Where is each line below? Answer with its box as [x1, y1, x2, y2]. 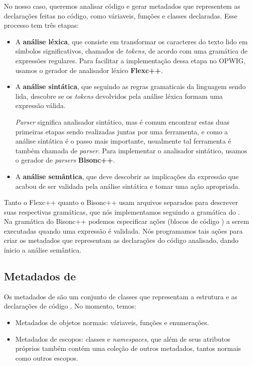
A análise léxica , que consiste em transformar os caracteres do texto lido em [15, 36, 248, 46]
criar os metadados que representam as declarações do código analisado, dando [4, 235, 239, 245]
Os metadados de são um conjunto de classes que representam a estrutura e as [4, 291, 237, 301]
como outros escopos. [15, 352, 78, 363]
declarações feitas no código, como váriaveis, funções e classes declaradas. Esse [4, 10, 237, 20]
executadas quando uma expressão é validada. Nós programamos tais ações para [4, 225, 243, 236]
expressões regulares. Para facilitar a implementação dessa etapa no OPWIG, [15, 55, 246, 65]
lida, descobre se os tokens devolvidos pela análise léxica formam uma [15, 91, 223, 101]
